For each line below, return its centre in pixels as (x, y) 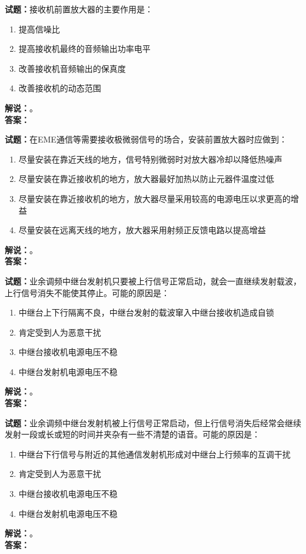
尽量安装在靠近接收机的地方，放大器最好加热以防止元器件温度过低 (146, 179)
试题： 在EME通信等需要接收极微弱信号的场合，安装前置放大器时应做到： (146, 139)
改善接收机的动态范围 (60, 88)
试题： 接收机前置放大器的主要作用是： (79, 9)
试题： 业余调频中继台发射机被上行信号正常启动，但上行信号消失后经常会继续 (153, 422)
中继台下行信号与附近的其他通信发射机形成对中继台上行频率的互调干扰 (154, 454)
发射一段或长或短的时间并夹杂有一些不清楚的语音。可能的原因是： (132, 434)
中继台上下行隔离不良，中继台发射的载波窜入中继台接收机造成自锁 (146, 312)
